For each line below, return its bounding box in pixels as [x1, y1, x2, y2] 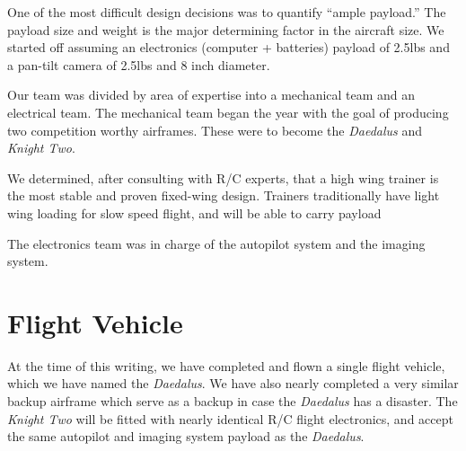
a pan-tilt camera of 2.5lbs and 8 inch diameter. [7, 55, 270, 74]
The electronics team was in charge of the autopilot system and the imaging [7, 234, 426, 252]
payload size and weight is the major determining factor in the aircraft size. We [7, 20, 444, 39]
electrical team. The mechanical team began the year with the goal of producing [7, 102, 449, 121]
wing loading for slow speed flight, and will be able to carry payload [7, 203, 382, 222]
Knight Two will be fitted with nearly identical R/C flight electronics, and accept [7, 409, 453, 428]
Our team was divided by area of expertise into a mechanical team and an [7, 85, 416, 104]
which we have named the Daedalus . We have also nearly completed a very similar [7, 374, 459, 393]
